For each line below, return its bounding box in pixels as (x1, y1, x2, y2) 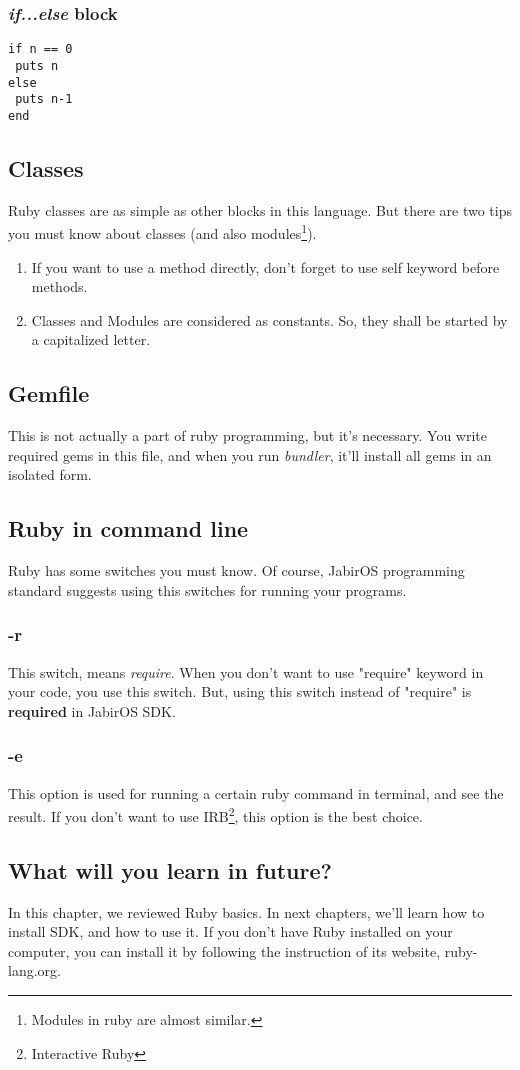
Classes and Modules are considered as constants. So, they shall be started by (31, 309, 508, 330)
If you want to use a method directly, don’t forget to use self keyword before (31, 256, 500, 277)
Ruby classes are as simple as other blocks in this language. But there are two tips (8, 199, 512, 220)
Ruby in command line (8, 513, 249, 544)
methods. (31, 276, 88, 297)
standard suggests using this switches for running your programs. (8, 579, 407, 600)
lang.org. (8, 960, 61, 981)
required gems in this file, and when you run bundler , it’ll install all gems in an (8, 444, 492, 465)
